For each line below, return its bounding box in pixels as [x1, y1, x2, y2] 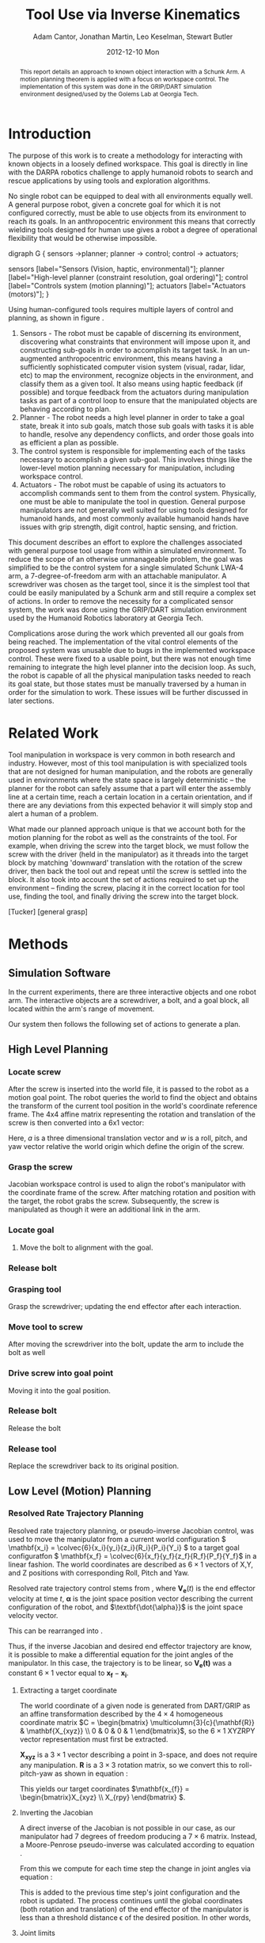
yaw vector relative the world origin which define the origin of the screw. [8, 1142, 244, 1151]
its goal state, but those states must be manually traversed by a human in [8, 679, 247, 689]
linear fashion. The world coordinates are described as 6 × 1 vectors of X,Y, [8, 1559, 254, 1569]
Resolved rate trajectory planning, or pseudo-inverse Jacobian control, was [8, 1525, 255, 1535]
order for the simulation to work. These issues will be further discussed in [8, 688, 248, 697]
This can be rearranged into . [8, 1626, 103, 1636]
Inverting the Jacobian [19, 1807, 93, 1817]
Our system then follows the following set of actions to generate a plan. [8, 1020, 241, 1029]
